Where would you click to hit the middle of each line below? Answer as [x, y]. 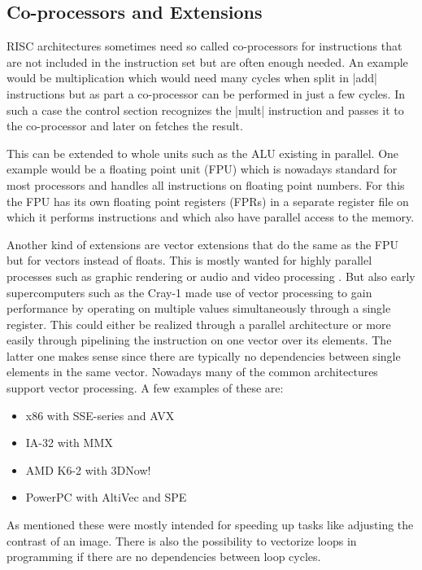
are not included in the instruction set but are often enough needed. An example [207, 61]
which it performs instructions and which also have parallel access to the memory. [211, 217]
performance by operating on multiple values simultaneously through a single [199, 308]
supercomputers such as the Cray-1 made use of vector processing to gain [189, 292]
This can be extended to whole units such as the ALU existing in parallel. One [203, 153]
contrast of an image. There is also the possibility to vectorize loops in [182, 540]
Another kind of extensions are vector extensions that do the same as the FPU [202, 244]
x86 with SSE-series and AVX [100, 415]
